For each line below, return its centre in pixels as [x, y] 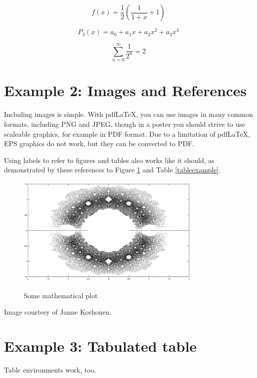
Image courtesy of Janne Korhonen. [58, 312]
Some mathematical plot [61, 295]
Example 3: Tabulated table [101, 346]
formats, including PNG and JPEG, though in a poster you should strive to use [125, 124]
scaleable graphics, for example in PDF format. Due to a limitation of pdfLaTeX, [127, 134]
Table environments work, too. [50, 369]
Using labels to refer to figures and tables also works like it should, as [109, 160]
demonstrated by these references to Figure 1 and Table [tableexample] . [112, 170]
